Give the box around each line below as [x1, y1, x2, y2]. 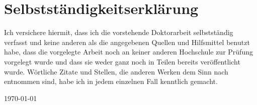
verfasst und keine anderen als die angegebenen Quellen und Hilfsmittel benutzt [4, 36, 250, 47]
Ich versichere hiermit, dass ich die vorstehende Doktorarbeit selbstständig [4, 27, 233, 37]
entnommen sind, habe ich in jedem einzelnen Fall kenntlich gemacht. [4, 76, 218, 86]
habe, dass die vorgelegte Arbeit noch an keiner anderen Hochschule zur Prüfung [4, 46, 253, 57]
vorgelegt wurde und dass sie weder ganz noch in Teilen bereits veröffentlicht [4, 56, 240, 66]
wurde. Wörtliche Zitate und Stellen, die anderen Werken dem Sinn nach [4, 66, 228, 76]
